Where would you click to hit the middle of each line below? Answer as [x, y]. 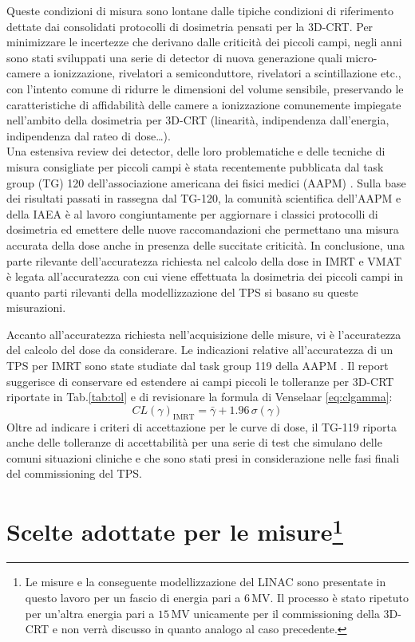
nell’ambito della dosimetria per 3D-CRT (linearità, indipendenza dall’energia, [198, 120]
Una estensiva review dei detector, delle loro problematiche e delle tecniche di [196, 151]
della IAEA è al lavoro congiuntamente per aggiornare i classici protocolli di [192, 213]
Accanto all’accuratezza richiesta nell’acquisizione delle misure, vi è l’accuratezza [204, 334]
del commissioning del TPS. [74, 473]
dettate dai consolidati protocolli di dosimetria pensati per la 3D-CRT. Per [190, 26]
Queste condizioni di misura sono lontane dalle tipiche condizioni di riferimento [200, 10]
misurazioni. [36, 307]
